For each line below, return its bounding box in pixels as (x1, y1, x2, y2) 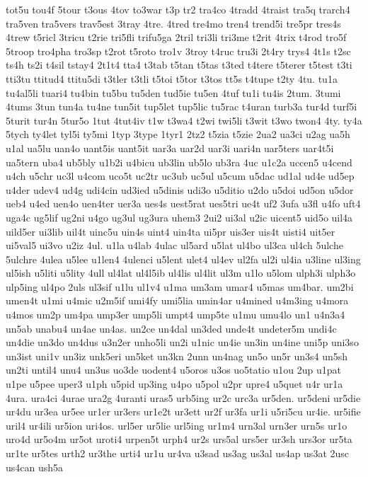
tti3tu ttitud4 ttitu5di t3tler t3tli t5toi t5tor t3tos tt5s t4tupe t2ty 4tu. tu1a (6, 71, 338, 86)
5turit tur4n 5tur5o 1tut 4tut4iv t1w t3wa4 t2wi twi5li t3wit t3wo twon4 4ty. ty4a (6, 113, 362, 127)
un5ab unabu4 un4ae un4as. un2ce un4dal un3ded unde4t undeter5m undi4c (6, 321, 337, 335)
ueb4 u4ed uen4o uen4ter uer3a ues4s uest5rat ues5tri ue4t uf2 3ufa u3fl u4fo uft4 (6, 196, 361, 211)
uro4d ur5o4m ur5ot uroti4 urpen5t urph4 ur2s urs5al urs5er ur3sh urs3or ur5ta (6, 432, 352, 447)
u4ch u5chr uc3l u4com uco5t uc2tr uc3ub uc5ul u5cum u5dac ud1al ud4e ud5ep (6, 168, 355, 183)
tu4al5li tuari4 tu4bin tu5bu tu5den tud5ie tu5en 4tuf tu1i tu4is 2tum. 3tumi (6, 85, 341, 100)
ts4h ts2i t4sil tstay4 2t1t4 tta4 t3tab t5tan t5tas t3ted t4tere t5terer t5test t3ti (6, 57, 352, 72)
